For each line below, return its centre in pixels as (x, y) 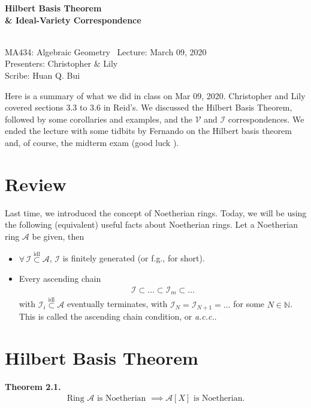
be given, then (58, 236)
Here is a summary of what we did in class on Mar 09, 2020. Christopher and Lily (155, 95)
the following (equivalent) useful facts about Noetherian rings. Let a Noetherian (152, 224)
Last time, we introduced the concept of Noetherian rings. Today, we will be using (156, 212)
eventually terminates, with (117, 304)
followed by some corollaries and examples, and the (99, 119)
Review (36, 184)
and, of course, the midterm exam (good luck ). (92, 142)
